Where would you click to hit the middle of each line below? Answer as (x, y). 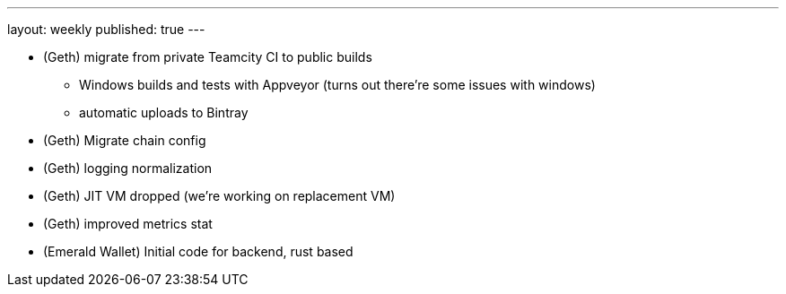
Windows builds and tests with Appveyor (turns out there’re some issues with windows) (337, 85)
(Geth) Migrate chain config (125, 140)
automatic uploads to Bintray (164, 112)
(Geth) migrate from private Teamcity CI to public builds (208, 57)
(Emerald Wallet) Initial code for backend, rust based (198, 251)
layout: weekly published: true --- (106, 29)
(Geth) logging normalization (128, 168)
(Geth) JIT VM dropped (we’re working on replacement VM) (219, 196)
